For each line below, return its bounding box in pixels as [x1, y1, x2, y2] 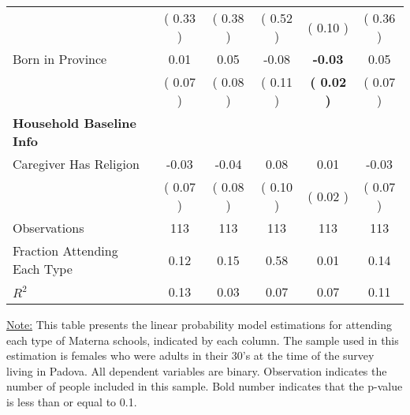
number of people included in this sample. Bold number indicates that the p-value [6, 378, 403, 394]
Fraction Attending [13, 241, 118, 260]
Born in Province [13, 50, 107, 68]
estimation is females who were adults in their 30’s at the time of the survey [6, 347, 375, 364]
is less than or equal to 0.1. [6, 393, 137, 409]
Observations [13, 219, 84, 237]
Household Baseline [13, 114, 136, 132]
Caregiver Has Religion [13, 155, 140, 173]
